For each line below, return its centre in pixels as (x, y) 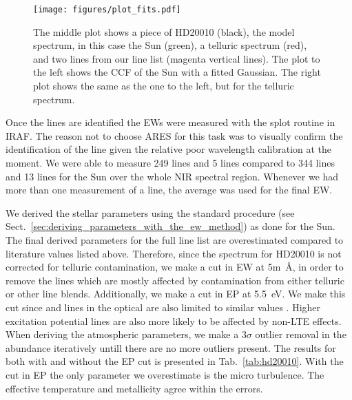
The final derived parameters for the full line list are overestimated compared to (175, 239)
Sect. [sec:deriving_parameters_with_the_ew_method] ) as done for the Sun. (170, 226)
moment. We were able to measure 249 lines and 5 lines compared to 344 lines (170, 162)
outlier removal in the (301, 334)
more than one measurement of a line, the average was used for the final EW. (169, 190)
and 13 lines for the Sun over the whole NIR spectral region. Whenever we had (172, 176)
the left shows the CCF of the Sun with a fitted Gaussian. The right (177, 72)
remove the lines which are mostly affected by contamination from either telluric (175, 280)
